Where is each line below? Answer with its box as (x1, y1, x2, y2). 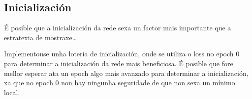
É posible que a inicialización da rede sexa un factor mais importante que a (4, 23, 231, 33)
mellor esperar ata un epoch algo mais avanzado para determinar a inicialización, (4, 68, 249, 78)
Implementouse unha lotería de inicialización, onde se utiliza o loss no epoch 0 (4, 49, 240, 59)
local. (4, 87, 20, 97)
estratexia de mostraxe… (4, 32, 77, 42)
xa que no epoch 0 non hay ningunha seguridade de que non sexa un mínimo (4, 77, 235, 88)
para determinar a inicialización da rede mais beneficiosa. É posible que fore (4, 58, 233, 68)
